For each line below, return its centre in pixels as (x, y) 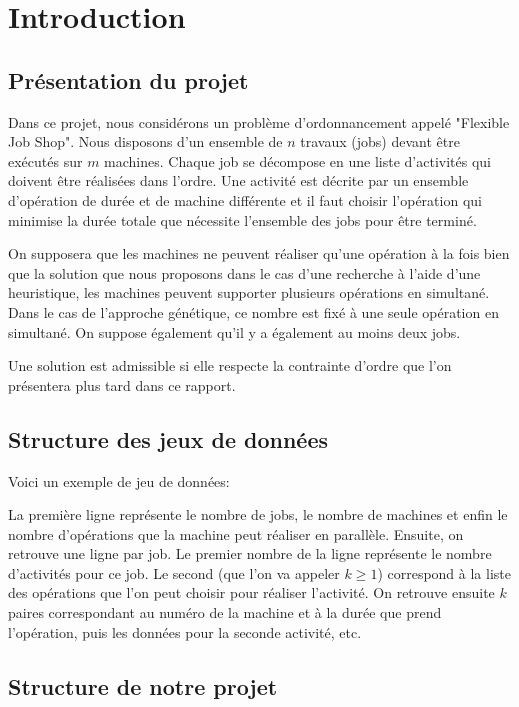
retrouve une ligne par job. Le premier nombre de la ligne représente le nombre (250, 553)
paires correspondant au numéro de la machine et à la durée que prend (225, 612)
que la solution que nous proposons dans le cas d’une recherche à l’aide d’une (244, 272)
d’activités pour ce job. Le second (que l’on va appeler (174, 572)
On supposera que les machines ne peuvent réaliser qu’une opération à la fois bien (259, 253)
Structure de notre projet (143, 685)
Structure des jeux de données (168, 438)
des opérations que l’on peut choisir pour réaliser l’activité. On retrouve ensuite (251, 592)
